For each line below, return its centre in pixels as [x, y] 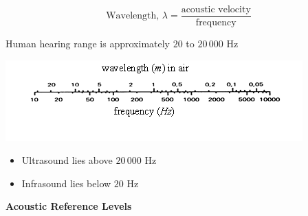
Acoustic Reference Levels [69, 206]
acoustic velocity [216, 10]
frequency [216, 23]
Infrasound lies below [66, 183]
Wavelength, [133, 16]
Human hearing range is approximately [88, 44]
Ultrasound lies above [67, 160]
